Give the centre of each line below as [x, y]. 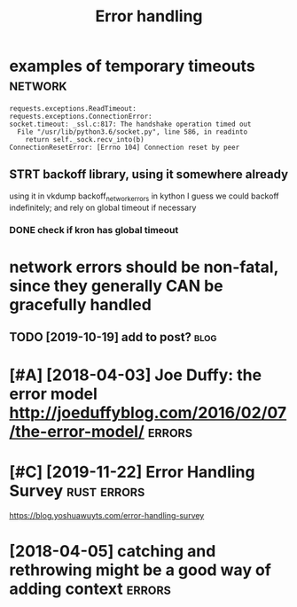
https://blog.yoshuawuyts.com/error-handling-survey [107, 516]
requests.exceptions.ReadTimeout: [73, 108]
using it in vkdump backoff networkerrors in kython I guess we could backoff [144, 197]
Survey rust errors [77, 491]
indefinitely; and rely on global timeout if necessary [103, 207]
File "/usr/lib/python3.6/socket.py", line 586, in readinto [133, 132]
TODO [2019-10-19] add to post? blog [113, 337]
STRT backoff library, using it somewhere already [149, 175]
